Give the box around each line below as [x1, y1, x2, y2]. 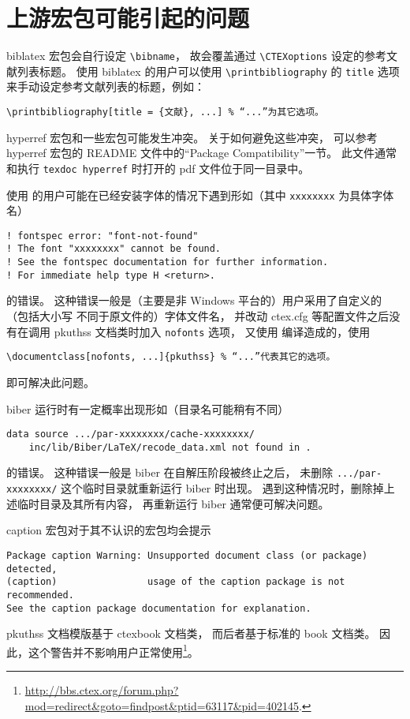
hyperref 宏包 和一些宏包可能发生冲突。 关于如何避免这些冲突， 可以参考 [6, 129, 378, 145]
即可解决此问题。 [6, 373, 95, 390]
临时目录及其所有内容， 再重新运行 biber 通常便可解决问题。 [17, 495, 330, 511]
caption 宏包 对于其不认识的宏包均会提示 [6, 522, 211, 538]
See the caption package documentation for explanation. [6, 602, 311, 614]
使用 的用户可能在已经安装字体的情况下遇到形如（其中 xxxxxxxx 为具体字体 [6, 186, 394, 203]
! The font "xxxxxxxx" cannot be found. [6, 243, 222, 255]
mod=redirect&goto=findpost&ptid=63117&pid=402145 [24, 697, 299, 713]
